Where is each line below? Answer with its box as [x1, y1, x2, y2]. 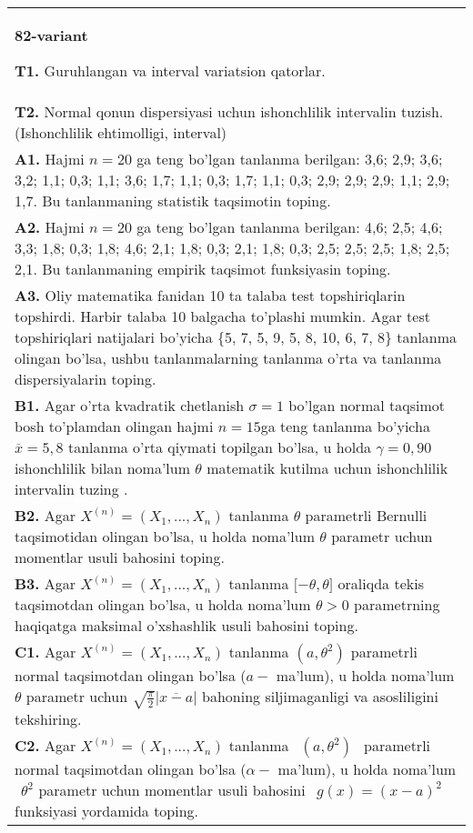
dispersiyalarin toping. [15, 368, 156, 389]
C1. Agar [15, 641, 76, 662]
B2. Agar [15, 505, 76, 526]
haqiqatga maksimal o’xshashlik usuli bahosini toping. [15, 615, 358, 636]
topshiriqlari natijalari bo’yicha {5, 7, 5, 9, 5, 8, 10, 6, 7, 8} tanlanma [15, 326, 458, 347]
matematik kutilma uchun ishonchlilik [206, 457, 448, 478]
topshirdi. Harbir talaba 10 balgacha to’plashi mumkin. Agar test [15, 306, 430, 326]
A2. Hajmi [15, 216, 85, 237]
